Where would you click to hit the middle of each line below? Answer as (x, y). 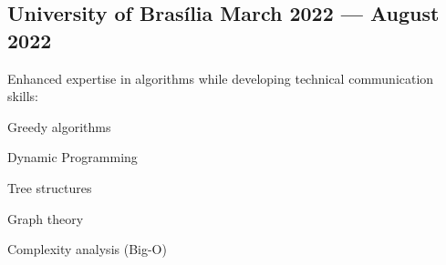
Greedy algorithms (59, 126)
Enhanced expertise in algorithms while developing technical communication (221, 78)
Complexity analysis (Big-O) (87, 249)
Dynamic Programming (73, 157)
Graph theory (46, 218)
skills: (23, 96)
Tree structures (50, 187)
